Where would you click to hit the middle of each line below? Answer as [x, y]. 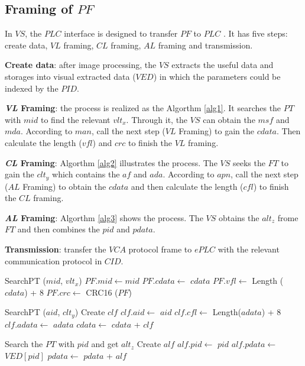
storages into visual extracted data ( [70, 76]
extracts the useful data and [223, 65]
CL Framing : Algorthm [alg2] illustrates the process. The [111, 162]
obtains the [239, 217]
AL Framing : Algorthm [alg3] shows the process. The [104, 217]
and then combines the [59, 229]
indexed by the [32, 88]
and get [105, 344]
